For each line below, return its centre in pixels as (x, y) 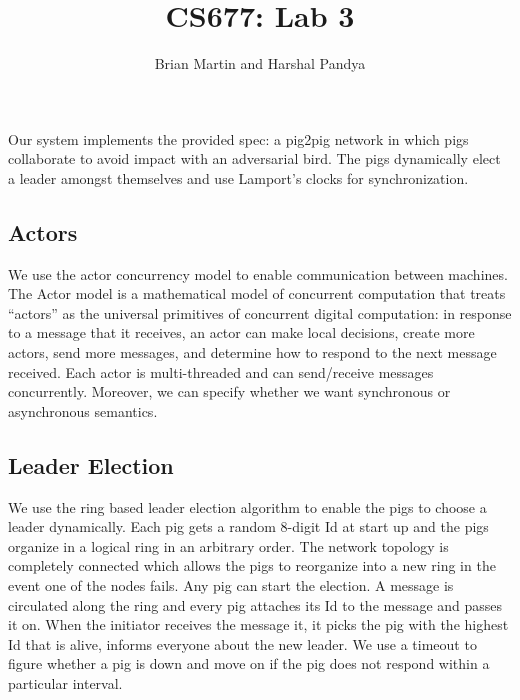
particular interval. (65, 683)
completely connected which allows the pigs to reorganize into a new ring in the (252, 565)
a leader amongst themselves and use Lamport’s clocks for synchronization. (238, 177)
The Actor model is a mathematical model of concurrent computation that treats (257, 293)
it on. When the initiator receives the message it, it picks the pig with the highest (258, 624)
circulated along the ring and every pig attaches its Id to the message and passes (255, 604)
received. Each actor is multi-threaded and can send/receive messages (221, 371)
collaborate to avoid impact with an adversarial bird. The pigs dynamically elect (254, 158)
